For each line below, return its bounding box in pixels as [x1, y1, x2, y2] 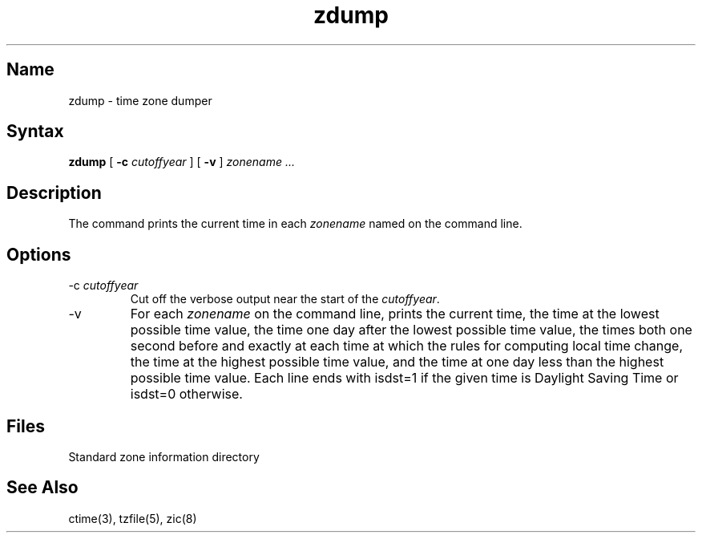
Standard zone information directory [68, 449, 260, 464]
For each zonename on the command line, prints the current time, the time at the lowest [130, 306, 660, 322]
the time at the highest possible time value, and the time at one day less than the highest [130, 354, 664, 371]
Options [6, 244, 71, 265]
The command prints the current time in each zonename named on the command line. [68, 217, 522, 231]
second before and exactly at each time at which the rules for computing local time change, [130, 338, 684, 355]
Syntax [6, 121, 64, 142]
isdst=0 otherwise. [130, 386, 243, 403]
